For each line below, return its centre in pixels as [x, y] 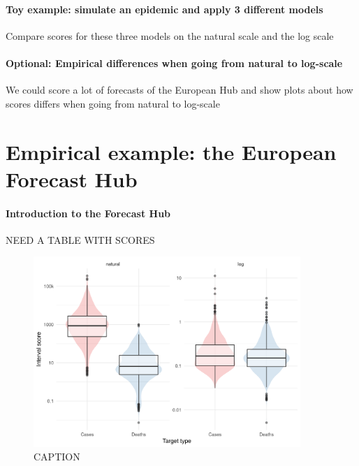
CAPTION [57, 457]
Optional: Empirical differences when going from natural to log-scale [174, 63]
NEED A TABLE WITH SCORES [80, 239]
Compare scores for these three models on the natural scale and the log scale [170, 35]
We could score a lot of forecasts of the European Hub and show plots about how [179, 90]
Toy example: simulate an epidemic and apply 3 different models [164, 9]
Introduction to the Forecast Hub [88, 213]
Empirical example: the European [171, 151]
